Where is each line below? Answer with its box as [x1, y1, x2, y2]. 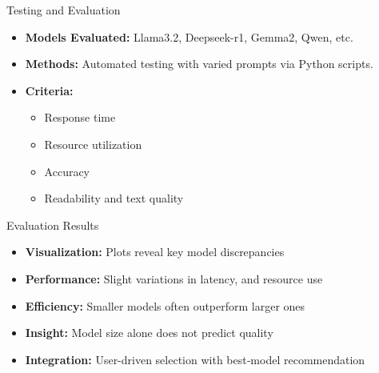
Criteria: [25, 82, 74, 98]
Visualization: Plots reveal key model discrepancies [25, 243, 285, 260]
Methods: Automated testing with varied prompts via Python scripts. [25, 55, 373, 72]
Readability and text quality [44, 190, 184, 207]
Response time [44, 109, 116, 126]
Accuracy [44, 162, 90, 179]
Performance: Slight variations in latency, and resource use [25, 270, 323, 287]
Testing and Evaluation [6, 2, 121, 18]
